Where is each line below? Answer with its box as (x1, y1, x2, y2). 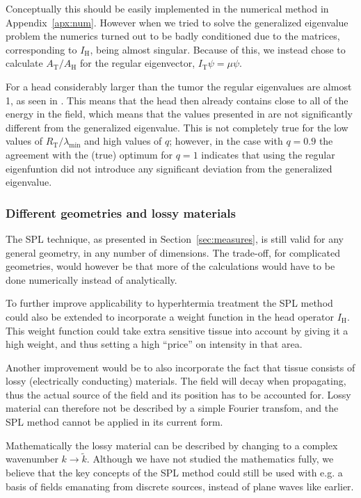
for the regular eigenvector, (79, 56, 195, 70)
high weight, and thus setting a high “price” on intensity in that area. (6, 337, 303, 351)
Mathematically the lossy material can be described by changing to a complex (6, 437, 338, 452)
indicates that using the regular (201, 147, 335, 161)
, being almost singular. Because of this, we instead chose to (90, 42, 346, 56)
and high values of (84, 134, 162, 148)
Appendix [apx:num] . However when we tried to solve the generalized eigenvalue (6, 15, 348, 29)
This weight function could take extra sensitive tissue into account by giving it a (6, 323, 348, 337)
